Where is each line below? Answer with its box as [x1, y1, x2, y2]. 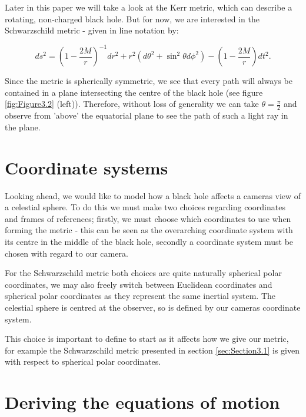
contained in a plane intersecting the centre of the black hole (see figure [5, 86, 263, 98]
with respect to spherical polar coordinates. [5, 355, 161, 368]
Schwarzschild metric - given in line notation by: [5, 24, 179, 36]
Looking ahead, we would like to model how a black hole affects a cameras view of [5, 189, 301, 201]
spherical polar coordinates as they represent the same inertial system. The [5, 290, 276, 302]
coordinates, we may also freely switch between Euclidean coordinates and [5, 278, 272, 290]
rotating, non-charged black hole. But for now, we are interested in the [5, 12, 260, 25]
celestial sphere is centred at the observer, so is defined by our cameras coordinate [5, 301, 301, 313]
